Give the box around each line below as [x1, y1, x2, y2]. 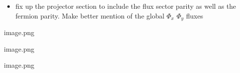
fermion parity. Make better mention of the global [15, 10, 164, 20]
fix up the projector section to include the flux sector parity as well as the [15, 1, 236, 11]
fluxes [186, 10, 203, 20]
